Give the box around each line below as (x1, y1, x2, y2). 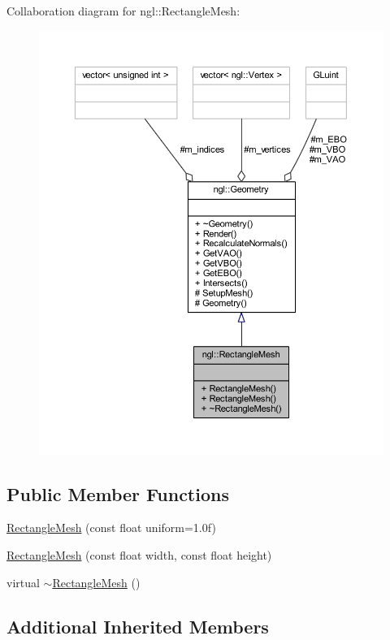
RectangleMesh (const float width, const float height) (6, 546, 272, 563)
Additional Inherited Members (6, 613, 269, 638)
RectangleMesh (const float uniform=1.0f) (6, 519, 216, 536)
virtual (6, 573, 40, 590)
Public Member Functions (6, 481, 229, 506)
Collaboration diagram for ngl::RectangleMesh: (6, 2, 240, 19)
